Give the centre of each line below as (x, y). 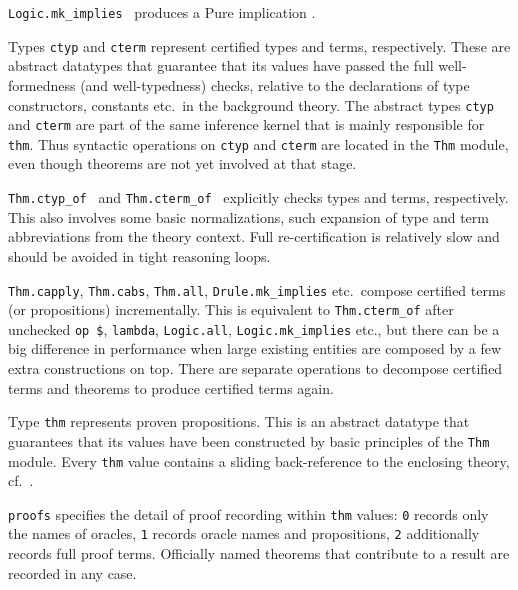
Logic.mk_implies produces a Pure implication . (162, 12)
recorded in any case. (72, 572)
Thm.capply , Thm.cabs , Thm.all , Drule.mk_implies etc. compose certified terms (257, 289)
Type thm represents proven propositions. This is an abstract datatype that (239, 421)
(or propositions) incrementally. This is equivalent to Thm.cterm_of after (231, 309)
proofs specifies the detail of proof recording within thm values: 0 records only (248, 513)
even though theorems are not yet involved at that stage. (182, 163)
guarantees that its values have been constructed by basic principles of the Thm (249, 440)
